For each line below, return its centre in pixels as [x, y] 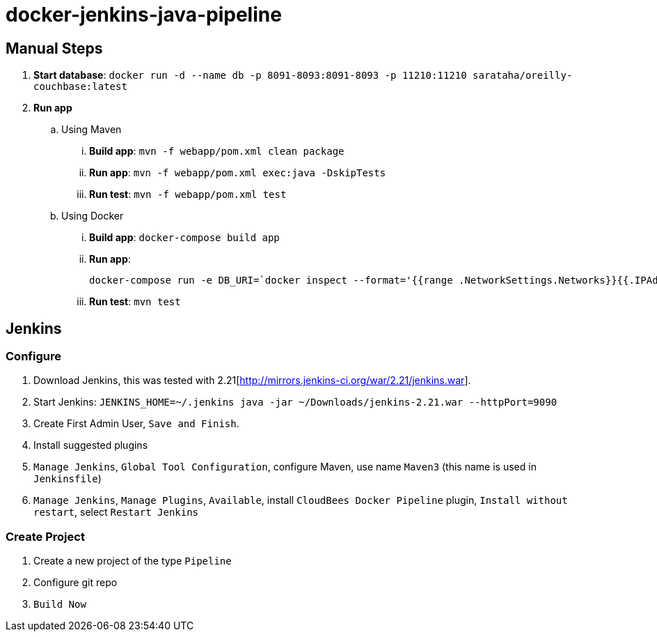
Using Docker [93, 216]
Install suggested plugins [91, 445]
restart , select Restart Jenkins [116, 512]
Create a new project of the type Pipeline [133, 561]
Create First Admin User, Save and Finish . [136, 424]
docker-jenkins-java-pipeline [144, 15]
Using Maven [92, 130]
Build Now [60, 605]
